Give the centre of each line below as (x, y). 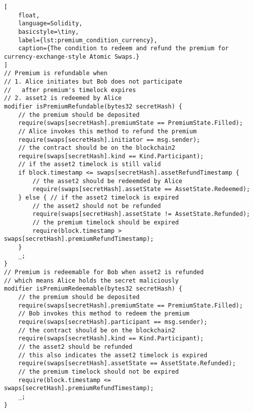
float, (29, 15)
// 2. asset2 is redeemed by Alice (63, 98)
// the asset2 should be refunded (75, 347)
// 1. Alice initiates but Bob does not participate (93, 81)
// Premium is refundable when (56, 73)
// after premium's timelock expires (70, 90)
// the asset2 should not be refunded (97, 206)
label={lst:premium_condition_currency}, (88, 40)
